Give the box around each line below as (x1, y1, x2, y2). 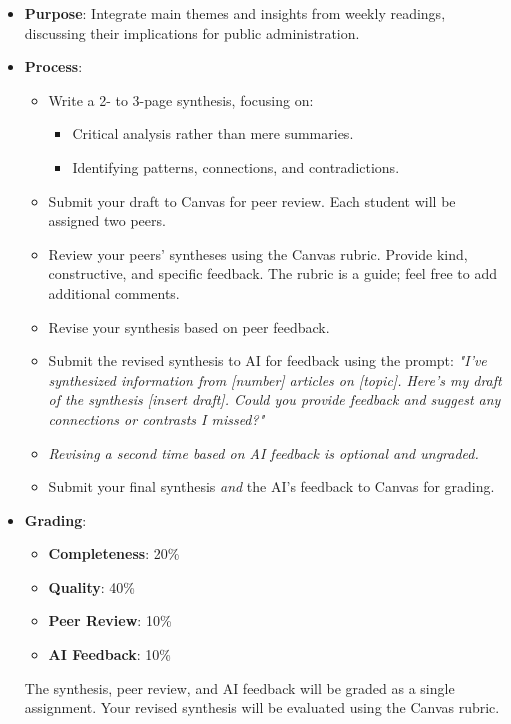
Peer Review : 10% (48, 610, 172, 631)
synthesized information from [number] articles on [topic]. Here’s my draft (48, 369, 502, 390)
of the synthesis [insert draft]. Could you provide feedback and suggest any (48, 389, 501, 410)
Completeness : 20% (48, 543, 180, 564)
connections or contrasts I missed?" (48, 408, 265, 429)
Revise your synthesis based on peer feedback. (48, 316, 330, 337)
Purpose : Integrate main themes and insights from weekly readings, (24, 3, 446, 23)
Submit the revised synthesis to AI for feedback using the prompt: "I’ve (48, 350, 487, 371)
